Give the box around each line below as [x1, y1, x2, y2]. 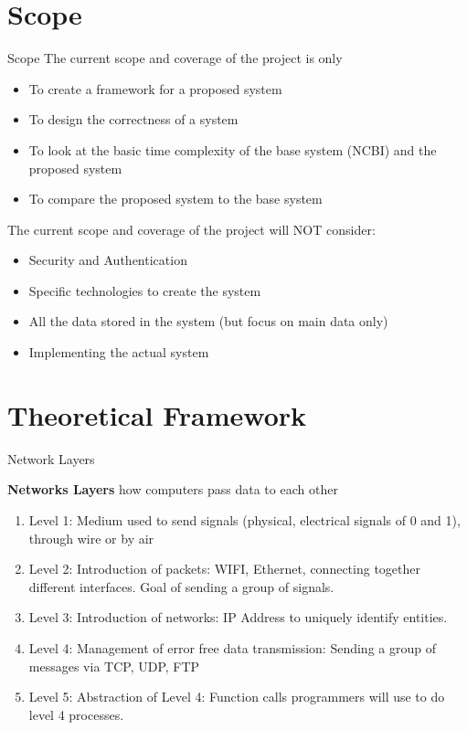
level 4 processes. [28, 704, 124, 724]
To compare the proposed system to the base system [28, 189, 323, 208]
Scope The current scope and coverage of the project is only [7, 48, 343, 68]
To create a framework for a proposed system [28, 79, 282, 98]
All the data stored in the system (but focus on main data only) [28, 312, 388, 331]
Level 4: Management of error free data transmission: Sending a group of [28, 638, 436, 657]
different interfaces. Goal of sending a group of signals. [28, 577, 334, 596]
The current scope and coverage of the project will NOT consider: [7, 219, 376, 238]
